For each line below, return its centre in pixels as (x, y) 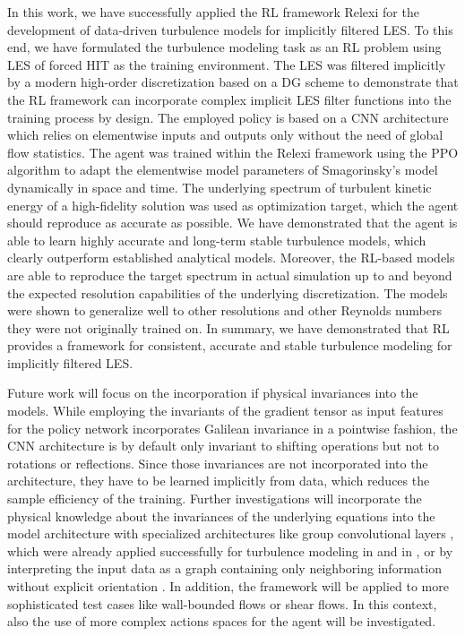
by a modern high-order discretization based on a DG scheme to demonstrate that (233, 82)
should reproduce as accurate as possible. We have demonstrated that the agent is (232, 223)
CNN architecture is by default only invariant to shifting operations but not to (223, 446)
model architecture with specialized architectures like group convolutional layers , (231, 533)
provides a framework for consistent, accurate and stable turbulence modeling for (230, 345)
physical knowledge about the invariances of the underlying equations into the (221, 516)
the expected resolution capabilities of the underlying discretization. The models (228, 292)
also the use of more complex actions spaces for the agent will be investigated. (222, 621)
